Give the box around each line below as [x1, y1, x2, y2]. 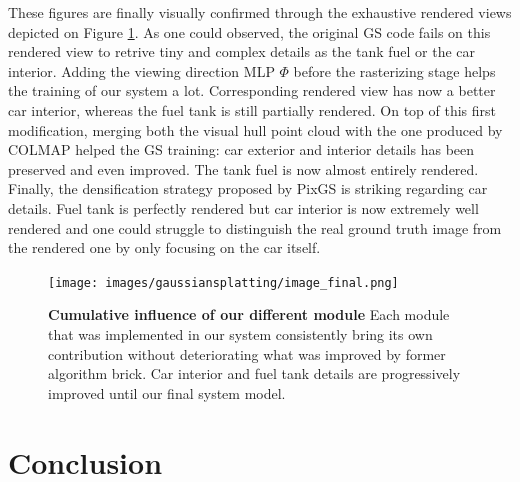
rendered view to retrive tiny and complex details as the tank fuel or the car [8, 41, 476, 62]
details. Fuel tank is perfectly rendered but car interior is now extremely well [8, 197, 479, 218]
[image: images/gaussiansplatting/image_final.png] [48, 275, 399, 290]
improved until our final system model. [48, 382, 286, 403]
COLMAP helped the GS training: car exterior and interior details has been [8, 139, 475, 160]
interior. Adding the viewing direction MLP [8, 60, 275, 81]
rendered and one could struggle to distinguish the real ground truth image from [8, 217, 502, 238]
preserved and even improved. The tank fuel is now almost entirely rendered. [8, 158, 479, 179]
